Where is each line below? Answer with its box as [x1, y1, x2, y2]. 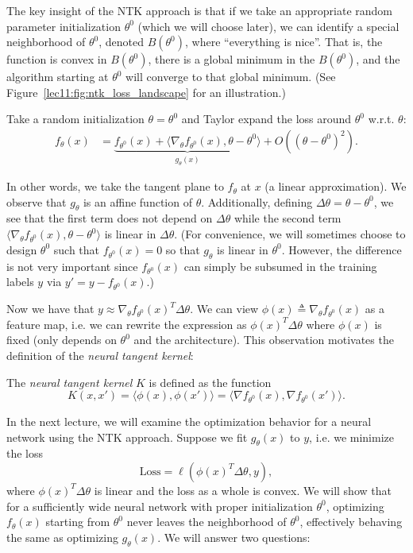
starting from [45, 513, 110, 530]
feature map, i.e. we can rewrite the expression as [6, 315, 247, 332]
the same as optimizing [6, 528, 118, 545]
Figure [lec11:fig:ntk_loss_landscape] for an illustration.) [6, 83, 286, 100]
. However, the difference [281, 241, 402, 257]
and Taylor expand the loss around [181, 110, 352, 127]
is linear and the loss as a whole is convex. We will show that [94, 481, 392, 498]
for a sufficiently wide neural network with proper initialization [6, 497, 313, 514]
